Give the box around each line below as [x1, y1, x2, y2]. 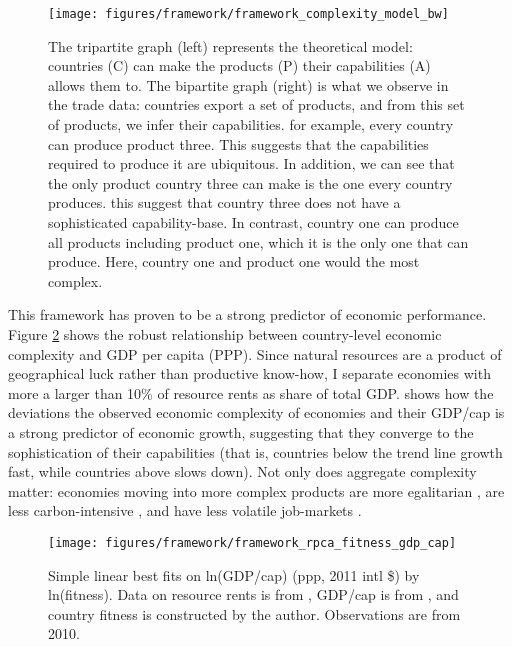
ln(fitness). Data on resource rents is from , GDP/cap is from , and [48, 584, 459, 605]
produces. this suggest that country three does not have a [48, 192, 401, 213]
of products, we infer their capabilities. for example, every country [48, 114, 454, 135]
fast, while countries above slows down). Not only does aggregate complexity [8, 461, 477, 482]
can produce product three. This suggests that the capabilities [48, 133, 429, 154]
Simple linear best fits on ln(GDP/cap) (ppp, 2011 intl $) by [48, 564, 420, 585]
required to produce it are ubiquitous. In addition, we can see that [48, 153, 455, 174]
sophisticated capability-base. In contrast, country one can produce [48, 212, 459, 232]
